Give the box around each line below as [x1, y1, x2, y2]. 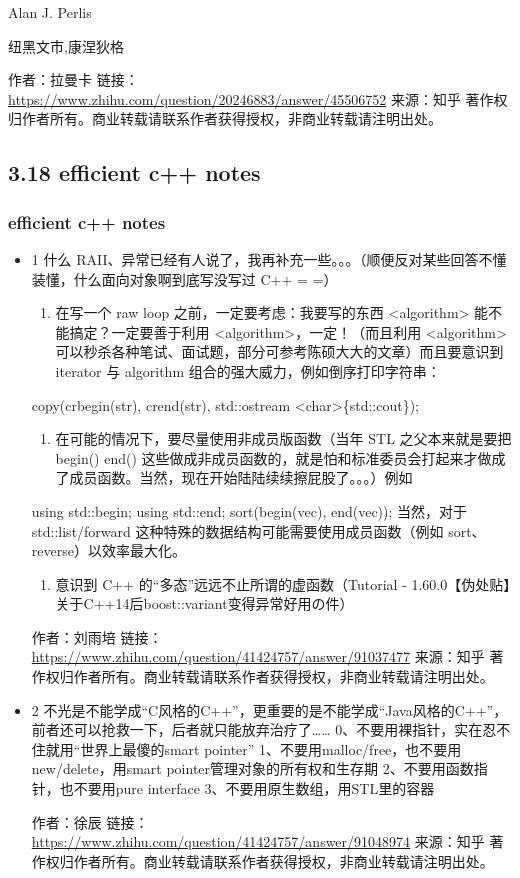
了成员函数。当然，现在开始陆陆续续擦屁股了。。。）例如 [55, 467, 413, 488]
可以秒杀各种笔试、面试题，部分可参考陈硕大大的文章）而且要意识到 [55, 341, 504, 362]
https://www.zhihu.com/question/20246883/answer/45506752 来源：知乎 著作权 [8, 88, 508, 109]
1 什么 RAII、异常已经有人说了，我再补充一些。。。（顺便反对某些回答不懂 [31, 248, 507, 269]
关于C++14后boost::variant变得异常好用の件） [55, 593, 354, 614]
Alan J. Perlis [8, 2, 92, 22]
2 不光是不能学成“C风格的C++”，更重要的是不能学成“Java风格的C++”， [31, 699, 508, 720]
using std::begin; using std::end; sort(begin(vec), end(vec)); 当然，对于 [31, 500, 468, 521]
